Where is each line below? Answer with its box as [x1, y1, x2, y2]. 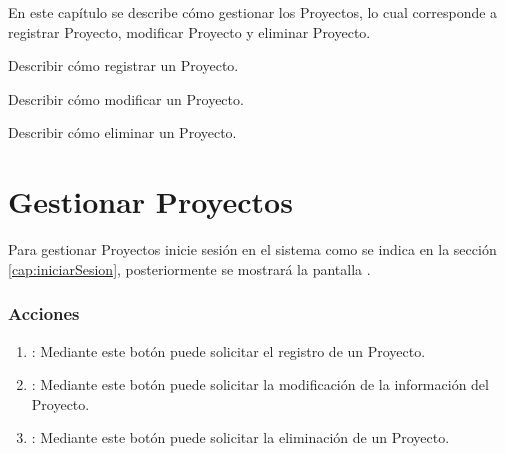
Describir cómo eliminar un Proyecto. [8, 122, 237, 143]
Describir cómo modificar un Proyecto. [8, 88, 244, 109]
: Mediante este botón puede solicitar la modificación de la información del [31, 374, 489, 395]
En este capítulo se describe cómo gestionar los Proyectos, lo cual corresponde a [8, 2, 498, 22]
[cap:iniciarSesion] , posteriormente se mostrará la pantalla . [8, 258, 371, 279]
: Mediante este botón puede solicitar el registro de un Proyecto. [31, 340, 426, 361]
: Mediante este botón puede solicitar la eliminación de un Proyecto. [31, 427, 450, 448]
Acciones [8, 301, 80, 326]
